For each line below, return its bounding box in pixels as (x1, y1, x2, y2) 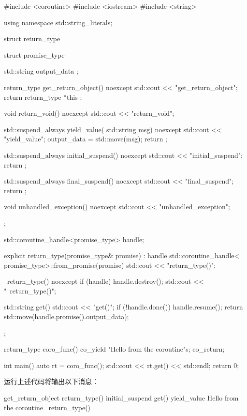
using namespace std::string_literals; (4, 17, 113, 27)
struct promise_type (4, 49, 65, 60)
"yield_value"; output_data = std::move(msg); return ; (4, 134, 167, 144)
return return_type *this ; (4, 92, 82, 102)
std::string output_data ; (4, 66, 78, 76)
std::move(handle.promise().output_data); (4, 311, 129, 322)
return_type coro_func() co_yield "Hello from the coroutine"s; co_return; (4, 344, 225, 354)
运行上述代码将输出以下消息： (4, 376, 99, 386)
